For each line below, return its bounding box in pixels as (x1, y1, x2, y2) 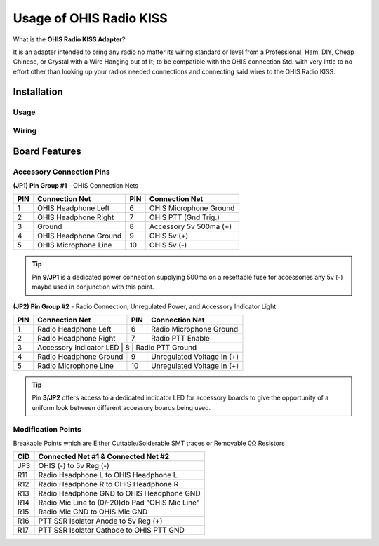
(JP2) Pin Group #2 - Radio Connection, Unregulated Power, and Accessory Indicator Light (13, 302, 277, 310)
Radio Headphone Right (37, 333, 116, 343)
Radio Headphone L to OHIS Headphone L (38, 470, 178, 480)
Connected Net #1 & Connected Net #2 (38, 452, 170, 462)
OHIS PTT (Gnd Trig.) (149, 212, 220, 222)
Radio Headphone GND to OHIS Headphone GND (38, 489, 201, 498)
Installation (13, 86, 63, 97)
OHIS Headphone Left (37, 203, 110, 213)
